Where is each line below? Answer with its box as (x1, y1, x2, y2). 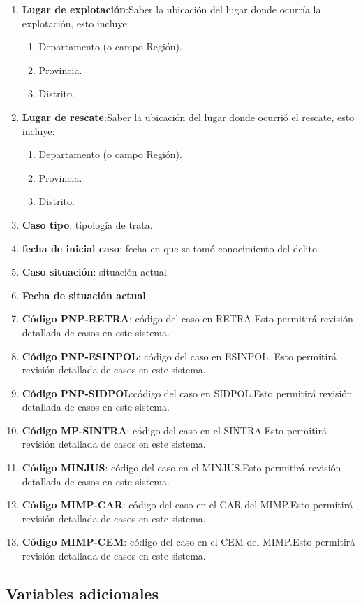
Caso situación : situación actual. (22, 264, 170, 279)
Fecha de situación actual (22, 287, 146, 302)
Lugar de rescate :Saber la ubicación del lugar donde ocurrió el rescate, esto (22, 109, 355, 124)
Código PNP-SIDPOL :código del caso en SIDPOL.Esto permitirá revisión (22, 385, 353, 400)
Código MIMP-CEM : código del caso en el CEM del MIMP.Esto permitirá (22, 534, 355, 549)
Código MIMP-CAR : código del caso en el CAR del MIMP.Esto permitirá (22, 497, 353, 512)
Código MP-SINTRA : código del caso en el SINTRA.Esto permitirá (22, 422, 327, 437)
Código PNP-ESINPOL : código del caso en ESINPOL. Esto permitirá (22, 348, 337, 363)
